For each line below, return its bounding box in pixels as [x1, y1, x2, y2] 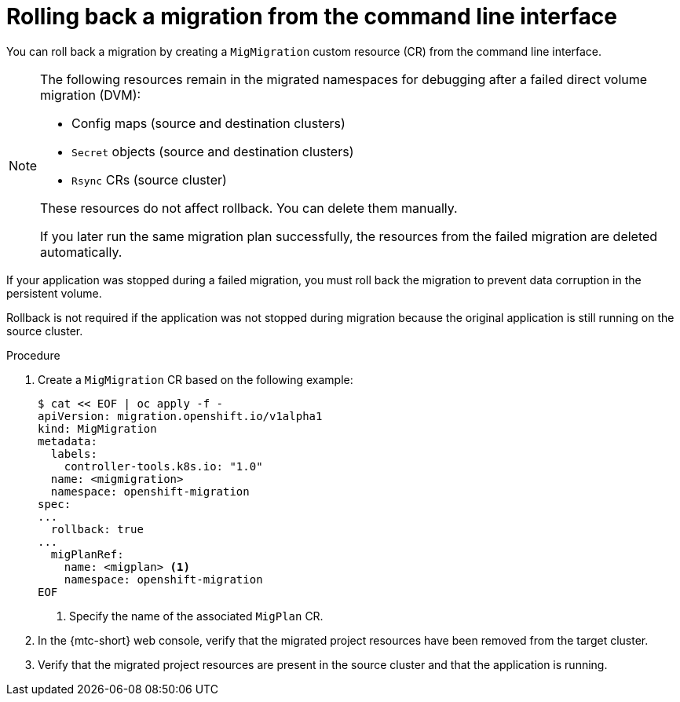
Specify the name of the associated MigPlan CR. [69, 609, 324, 623]
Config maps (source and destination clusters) [71, 115, 345, 131]
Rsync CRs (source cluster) [71, 171, 227, 188]
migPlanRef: [50, 547, 124, 561]
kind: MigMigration [38, 422, 157, 435]
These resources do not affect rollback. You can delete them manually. [40, 199, 458, 216]
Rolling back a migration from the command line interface [6, 3, 617, 30]
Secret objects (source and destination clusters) [71, 143, 354, 159]
